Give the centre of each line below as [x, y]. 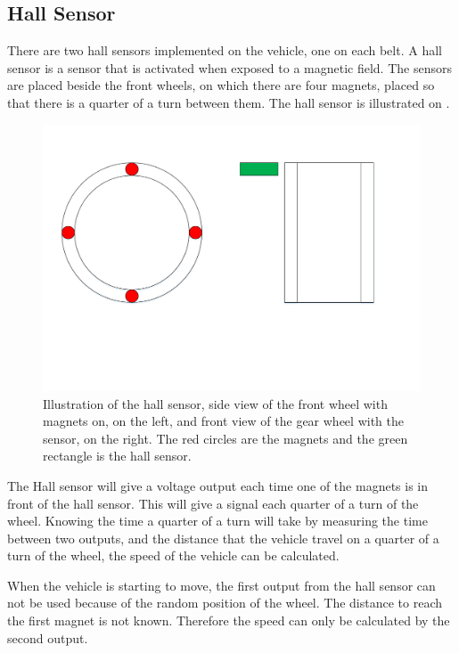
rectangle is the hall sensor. [117, 456]
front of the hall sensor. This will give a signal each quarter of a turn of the [213, 503]
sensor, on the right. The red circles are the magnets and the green [225, 438]
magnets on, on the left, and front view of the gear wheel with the [223, 421]
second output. [48, 637]
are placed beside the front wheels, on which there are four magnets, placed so [221, 85]
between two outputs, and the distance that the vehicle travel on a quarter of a [223, 538]
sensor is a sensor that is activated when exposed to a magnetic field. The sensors [229, 67]
